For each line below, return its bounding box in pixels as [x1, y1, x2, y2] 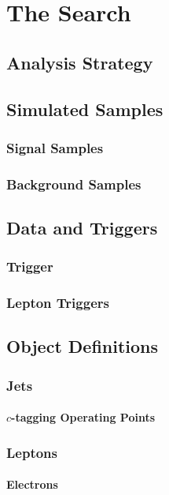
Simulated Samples [6, 96, 163, 121]
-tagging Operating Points [11, 409, 156, 426]
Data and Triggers [6, 216, 158, 240]
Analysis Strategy [6, 50, 153, 74]
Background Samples [6, 174, 141, 193]
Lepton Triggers [6, 293, 109, 313]
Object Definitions [6, 334, 159, 358]
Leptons [6, 442, 57, 462]
